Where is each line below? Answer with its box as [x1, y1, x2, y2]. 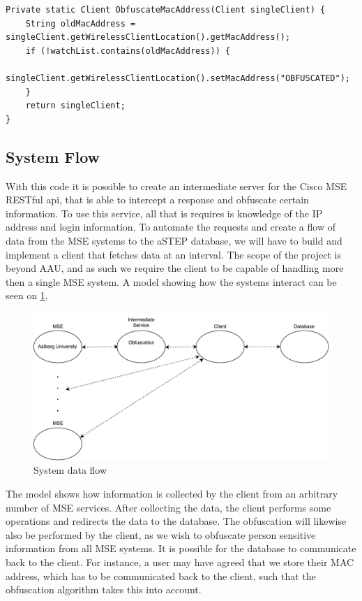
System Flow [6, 145, 100, 167]
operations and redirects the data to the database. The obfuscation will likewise [6, 514, 347, 528]
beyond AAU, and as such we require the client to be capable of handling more [6, 261, 344, 275]
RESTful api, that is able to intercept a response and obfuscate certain [6, 192, 309, 207]
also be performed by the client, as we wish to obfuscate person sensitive [6, 527, 316, 542]
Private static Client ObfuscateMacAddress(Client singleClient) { [6, 5, 326, 15]
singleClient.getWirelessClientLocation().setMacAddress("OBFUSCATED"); [6, 73, 350, 83]
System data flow [33, 463, 107, 477]
